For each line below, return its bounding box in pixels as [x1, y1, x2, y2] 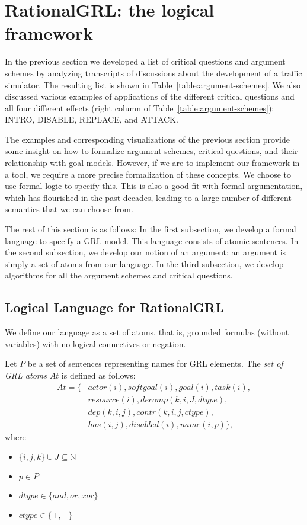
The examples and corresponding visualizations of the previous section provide [5, 133, 290, 145]
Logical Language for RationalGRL [5, 298, 224, 316]
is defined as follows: [61, 369, 136, 381]
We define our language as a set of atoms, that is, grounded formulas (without [5, 326, 289, 338]
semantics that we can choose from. [5, 203, 133, 215]
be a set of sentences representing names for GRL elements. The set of [27, 357, 283, 370]
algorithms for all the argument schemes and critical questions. [5, 269, 233, 281]
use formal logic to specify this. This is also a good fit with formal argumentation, [5, 180, 303, 192]
